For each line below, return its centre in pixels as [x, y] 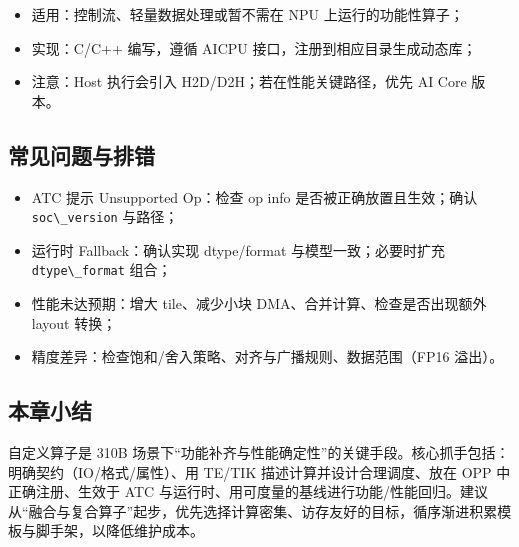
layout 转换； [74, 322]
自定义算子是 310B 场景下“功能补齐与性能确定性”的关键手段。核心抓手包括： [259, 452]
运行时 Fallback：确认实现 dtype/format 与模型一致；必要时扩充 [238, 249]
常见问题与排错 [81, 154]
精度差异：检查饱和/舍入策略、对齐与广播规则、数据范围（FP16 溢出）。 [267, 356]
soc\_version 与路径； [105, 216]
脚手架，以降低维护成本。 [119, 530]
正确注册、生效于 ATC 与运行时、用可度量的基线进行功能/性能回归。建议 [248, 491]
